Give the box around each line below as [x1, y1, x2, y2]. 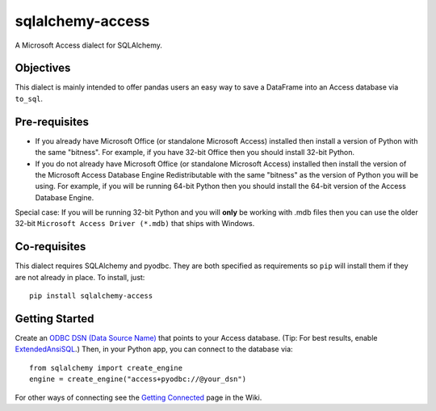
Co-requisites [15, 240, 86, 254]
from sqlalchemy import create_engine [29, 363, 183, 372]
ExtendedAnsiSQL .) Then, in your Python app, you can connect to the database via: [15, 344, 294, 354]
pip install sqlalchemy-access [29, 291, 153, 300]
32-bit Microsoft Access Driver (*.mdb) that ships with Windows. [15, 219, 255, 229]
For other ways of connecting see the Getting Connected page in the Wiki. [15, 392, 262, 402]
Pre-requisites [15, 115, 89, 128]
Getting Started [15, 312, 94, 325]
